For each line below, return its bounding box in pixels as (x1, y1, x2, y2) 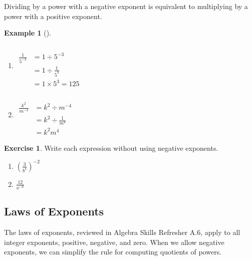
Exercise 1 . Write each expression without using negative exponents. (4, 142, 218, 153)
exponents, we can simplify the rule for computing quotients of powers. (4, 246, 222, 257)
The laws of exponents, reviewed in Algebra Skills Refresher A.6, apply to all (4, 227, 240, 237)
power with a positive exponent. (4, 11, 102, 21)
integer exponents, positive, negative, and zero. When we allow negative (4, 236, 224, 247)
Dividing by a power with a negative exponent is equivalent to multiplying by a (4, 1, 248, 11)
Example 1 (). (4, 28, 51, 38)
